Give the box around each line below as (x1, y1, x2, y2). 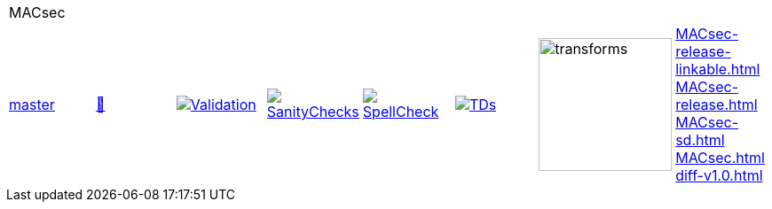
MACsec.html (675, 149, 765, 166)
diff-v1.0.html (675, 166, 763, 184)
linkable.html (675, 60, 760, 78)
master (9, 96, 55, 113)
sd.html (675, 131, 725, 149)
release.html (675, 96, 758, 113)
